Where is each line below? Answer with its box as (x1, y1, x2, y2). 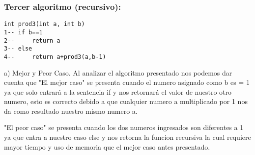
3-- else (4, 45, 32, 52)
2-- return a (4, 37, 60, 44)
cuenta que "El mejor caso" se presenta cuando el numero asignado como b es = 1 (4, 77, 250, 87)
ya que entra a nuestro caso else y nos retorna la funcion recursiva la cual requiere (4, 132, 251, 142)
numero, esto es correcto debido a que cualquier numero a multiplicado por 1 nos (4, 96, 248, 106)
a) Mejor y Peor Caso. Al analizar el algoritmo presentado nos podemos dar (4, 67, 232, 77)
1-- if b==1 (4, 28, 43, 36)
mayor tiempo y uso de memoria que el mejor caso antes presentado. (4, 141, 210, 152)
